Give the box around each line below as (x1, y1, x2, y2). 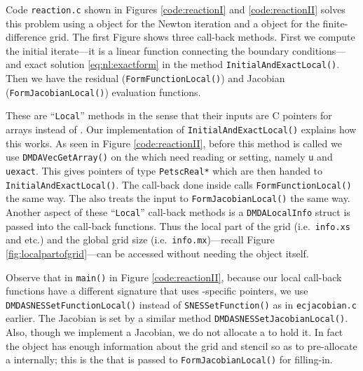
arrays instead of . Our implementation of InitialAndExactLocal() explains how (6, 122, 357, 137)
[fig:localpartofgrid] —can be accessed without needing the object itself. (6, 245, 309, 260)
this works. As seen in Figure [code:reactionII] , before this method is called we (6, 135, 342, 150)
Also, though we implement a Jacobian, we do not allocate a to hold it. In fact (6, 325, 343, 339)
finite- (322, 15, 348, 30)
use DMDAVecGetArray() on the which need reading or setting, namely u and (6, 149, 333, 164)
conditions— (292, 43, 346, 58)
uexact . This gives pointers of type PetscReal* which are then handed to (6, 163, 323, 177)
